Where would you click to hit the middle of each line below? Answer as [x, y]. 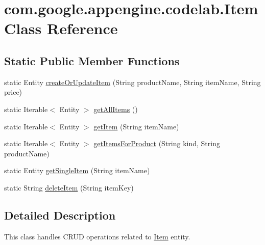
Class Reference [61, 28]
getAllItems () [116, 109]
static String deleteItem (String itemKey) [69, 187]
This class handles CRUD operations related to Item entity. [97, 236]
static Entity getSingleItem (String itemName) [77, 170]
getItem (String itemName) [136, 126]
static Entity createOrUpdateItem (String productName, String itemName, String [132, 82]
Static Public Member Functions [92, 60]
